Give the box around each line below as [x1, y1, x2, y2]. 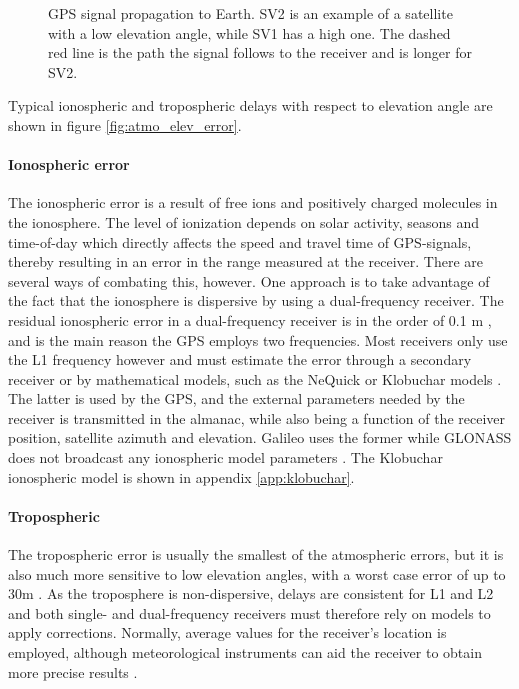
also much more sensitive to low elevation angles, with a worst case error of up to [8, 563, 506, 584]
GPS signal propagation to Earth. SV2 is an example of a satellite [48, 3, 453, 23]
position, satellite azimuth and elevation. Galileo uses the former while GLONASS [8, 427, 512, 448]
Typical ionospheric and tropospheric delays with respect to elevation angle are [8, 95, 493, 116]
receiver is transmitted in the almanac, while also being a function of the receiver [8, 407, 506, 428]
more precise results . [8, 661, 138, 682]
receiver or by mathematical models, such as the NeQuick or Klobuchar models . [8, 368, 502, 389]
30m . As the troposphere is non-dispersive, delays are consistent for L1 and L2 [8, 583, 494, 604]
